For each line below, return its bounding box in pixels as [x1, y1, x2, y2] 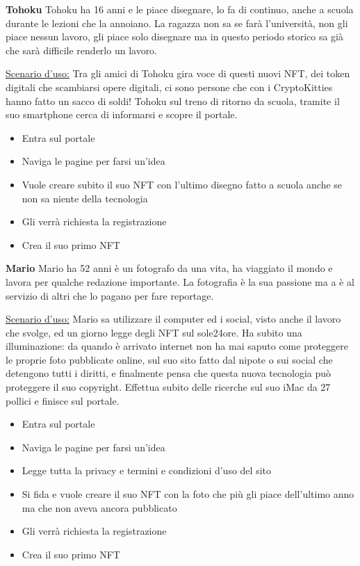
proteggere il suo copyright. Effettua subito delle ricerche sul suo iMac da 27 [6, 380, 331, 394]
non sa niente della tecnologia [22, 191, 148, 205]
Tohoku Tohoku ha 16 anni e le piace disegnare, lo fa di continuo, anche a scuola [6, 2, 354, 16]
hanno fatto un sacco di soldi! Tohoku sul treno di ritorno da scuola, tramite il [6, 93, 340, 108]
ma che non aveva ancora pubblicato [22, 500, 177, 515]
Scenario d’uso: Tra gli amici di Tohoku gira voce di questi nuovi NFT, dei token [6, 66, 350, 81]
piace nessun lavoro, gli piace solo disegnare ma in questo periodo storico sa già [6, 29, 343, 44]
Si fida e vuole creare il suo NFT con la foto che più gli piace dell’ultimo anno [22, 487, 354, 501]
